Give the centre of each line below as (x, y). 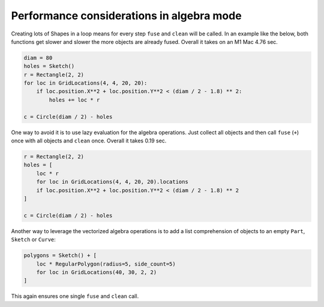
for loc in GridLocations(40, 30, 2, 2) (97, 272)
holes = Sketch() (49, 66)
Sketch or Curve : (34, 240)
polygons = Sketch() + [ (60, 256)
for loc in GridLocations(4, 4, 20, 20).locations (112, 182)
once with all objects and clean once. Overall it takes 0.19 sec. (89, 141)
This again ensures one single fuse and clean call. (75, 296)
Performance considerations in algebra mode (127, 16)
